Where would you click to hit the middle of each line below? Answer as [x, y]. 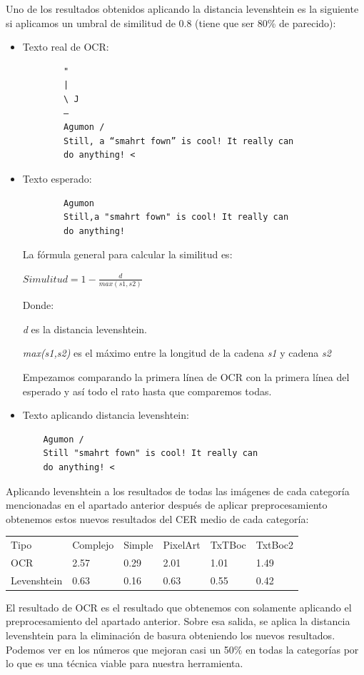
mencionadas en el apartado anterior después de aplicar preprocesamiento [167, 505]
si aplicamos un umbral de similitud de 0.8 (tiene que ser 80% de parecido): [171, 22]
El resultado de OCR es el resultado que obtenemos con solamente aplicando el [179, 607]
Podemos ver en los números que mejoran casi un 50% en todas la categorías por [182, 649]
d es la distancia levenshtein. [85, 329]
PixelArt [182, 545]
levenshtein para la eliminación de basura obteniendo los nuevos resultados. [171, 635]
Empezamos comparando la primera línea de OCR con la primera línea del [186, 377]
